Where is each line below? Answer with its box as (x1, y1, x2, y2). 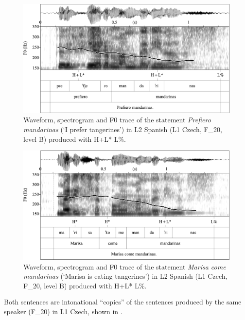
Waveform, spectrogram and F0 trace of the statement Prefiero (23, 115, 211, 125)
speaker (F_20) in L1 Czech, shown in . (4, 306, 122, 316)
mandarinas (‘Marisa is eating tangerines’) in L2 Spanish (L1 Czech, (23, 271, 227, 281)
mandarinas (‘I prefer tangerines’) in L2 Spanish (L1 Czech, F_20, (23, 124, 222, 135)
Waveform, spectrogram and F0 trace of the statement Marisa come (23, 261, 226, 271)
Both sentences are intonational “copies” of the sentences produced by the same (4, 297, 242, 307)
